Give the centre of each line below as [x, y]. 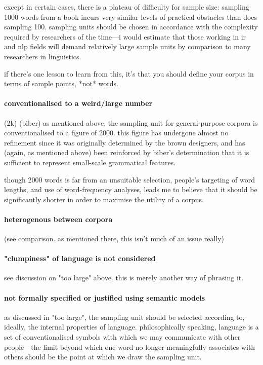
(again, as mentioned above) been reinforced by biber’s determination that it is [127, 152]
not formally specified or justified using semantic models [105, 297]
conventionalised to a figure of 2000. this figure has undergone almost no [116, 133]
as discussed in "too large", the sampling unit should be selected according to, [124, 317]
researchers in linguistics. [43, 56]
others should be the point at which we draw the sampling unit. [103, 357]
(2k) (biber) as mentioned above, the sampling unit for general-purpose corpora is [131, 122]
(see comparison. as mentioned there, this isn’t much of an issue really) [114, 239]
